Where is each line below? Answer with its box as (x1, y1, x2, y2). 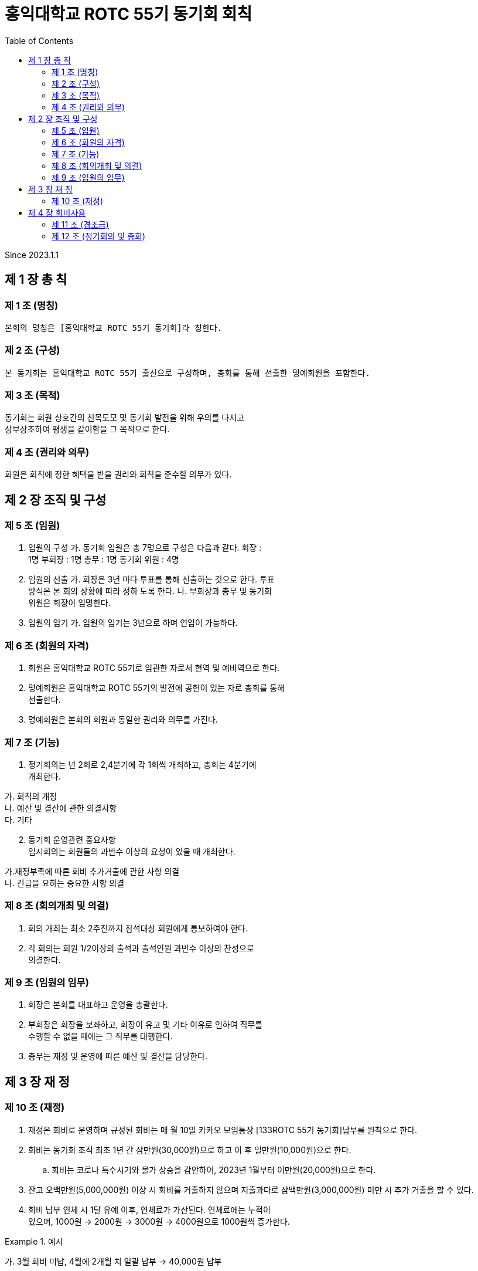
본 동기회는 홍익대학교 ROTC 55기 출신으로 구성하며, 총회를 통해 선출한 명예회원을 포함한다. (5, 368, 370, 378)
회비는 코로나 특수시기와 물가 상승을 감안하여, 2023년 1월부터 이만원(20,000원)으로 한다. (52, 1164, 376, 1175)
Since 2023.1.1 (5, 249, 59, 260)
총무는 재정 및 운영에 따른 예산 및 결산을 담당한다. (28, 1051, 208, 1062)
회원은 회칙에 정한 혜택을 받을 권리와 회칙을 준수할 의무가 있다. (5, 469, 232, 480)
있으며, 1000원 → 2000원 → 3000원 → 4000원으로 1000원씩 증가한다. (28, 1216, 290, 1226)
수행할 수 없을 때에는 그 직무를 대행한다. (28, 1031, 173, 1042)
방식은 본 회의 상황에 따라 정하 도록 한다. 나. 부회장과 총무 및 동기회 (28, 586, 272, 596)
